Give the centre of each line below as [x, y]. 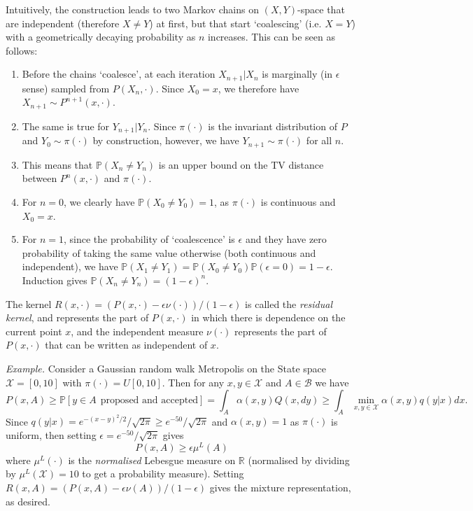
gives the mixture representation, [280, 487]
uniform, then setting [51, 435]
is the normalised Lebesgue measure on [152, 460]
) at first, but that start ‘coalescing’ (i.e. [235, 23]
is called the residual [289, 303]
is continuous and [298, 201]
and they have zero [286, 239]
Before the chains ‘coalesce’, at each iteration [119, 74]
